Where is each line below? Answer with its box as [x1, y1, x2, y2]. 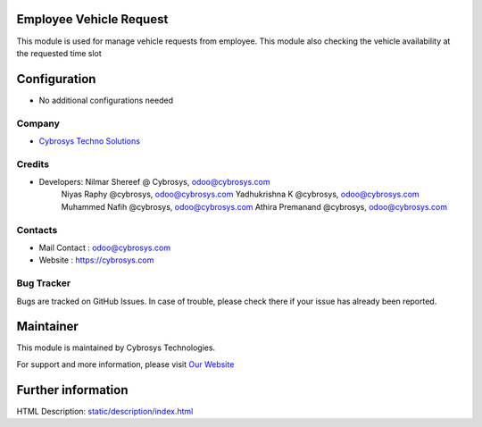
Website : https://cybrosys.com [38, 255, 154, 265]
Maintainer [16, 319, 79, 334]
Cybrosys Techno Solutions [38, 135, 140, 147]
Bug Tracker [16, 277, 71, 289]
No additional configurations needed [38, 95, 174, 105]
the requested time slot [16, 47, 102, 58]
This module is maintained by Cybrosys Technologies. [16, 342, 216, 353]
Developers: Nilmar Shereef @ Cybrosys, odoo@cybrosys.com [38, 177, 270, 188]
